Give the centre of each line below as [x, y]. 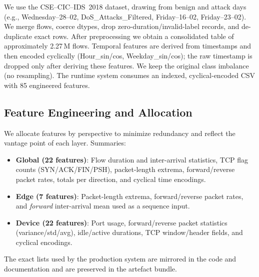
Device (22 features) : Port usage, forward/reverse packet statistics [121, 222]
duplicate [18, 36]
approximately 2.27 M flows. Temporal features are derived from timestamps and [128, 46]
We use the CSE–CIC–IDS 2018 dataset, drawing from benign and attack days [125, 6]
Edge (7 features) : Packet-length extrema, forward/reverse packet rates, [129, 196]
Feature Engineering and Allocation [98, 112]
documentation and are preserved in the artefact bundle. [90, 269]
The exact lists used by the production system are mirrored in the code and [120, 259]
